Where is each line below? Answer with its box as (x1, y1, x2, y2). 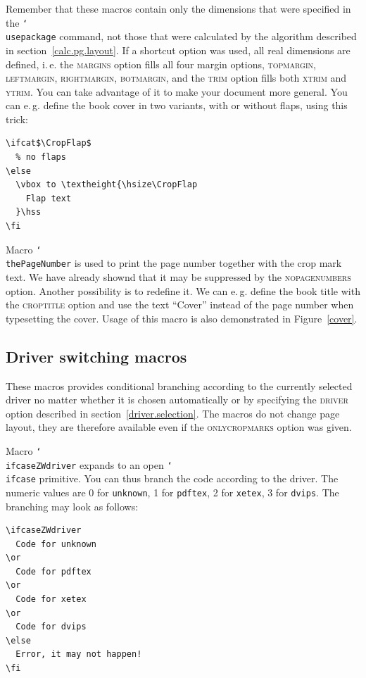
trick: (6, 111, 28, 126)
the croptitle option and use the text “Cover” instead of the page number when (6, 297, 354, 312)
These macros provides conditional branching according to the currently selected (6, 378, 353, 393)
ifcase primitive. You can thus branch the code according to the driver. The (6, 471, 339, 486)
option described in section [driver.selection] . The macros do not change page (6, 406, 340, 420)
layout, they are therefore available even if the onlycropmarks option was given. (6, 420, 352, 434)
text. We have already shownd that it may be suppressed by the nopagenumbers (6, 269, 351, 284)
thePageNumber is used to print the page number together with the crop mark (6, 256, 342, 270)
